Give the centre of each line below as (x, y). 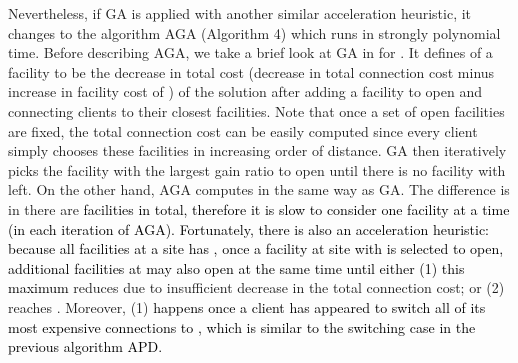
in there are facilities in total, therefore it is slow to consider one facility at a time (259, 208)
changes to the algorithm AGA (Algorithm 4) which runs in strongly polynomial (254, 32)
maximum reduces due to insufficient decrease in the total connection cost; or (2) (256, 287)
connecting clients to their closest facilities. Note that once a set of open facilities (256, 110)
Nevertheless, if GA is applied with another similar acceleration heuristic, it (240, 13)
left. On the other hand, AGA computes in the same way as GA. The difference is (259, 189)
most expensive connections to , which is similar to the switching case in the (242, 326)
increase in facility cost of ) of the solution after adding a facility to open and (245, 91)
